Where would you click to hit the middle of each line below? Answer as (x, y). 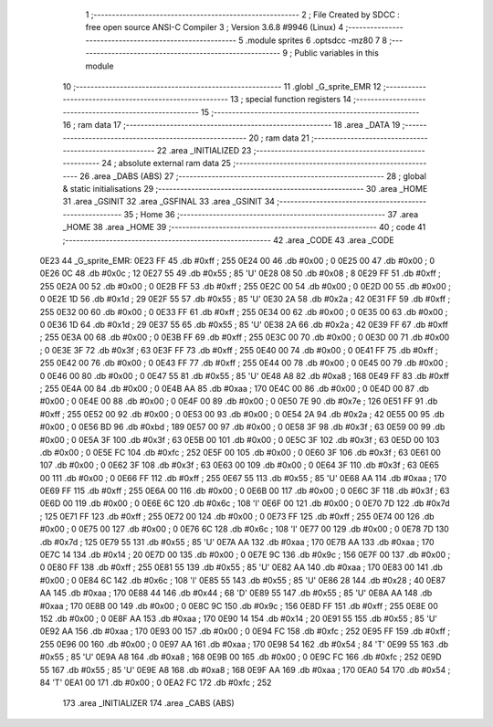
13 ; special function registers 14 (290, 100)
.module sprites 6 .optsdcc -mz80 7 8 (316, 40)
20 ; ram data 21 (278, 138)
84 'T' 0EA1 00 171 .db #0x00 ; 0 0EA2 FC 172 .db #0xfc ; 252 (156, 682)
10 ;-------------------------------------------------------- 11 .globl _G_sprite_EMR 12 (222, 86)
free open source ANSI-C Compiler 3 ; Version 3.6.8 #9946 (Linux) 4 (215, 27)
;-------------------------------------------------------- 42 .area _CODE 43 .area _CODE (228, 240)
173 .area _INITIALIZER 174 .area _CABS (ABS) (148, 703)
